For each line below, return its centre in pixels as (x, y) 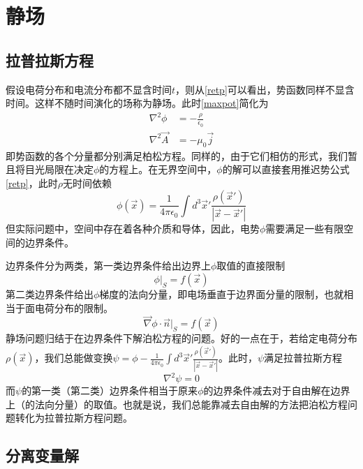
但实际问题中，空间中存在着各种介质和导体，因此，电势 (133, 229)
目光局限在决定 (59, 169)
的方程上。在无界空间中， (158, 169)
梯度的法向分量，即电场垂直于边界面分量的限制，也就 (222, 294)
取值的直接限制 (251, 266)
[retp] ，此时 (32, 183)
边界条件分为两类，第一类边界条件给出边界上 (108, 266)
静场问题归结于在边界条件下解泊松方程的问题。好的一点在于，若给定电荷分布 (181, 338)
